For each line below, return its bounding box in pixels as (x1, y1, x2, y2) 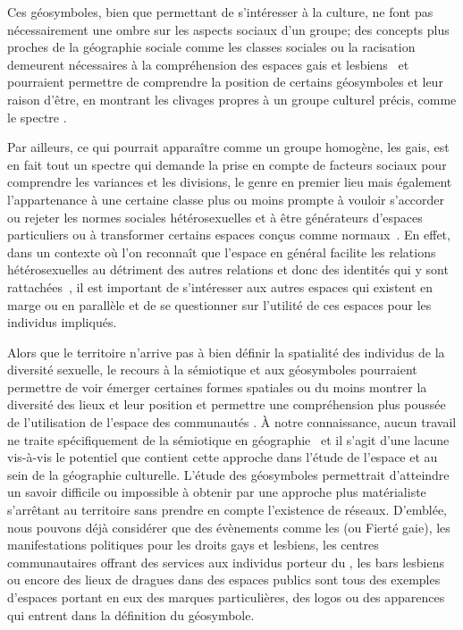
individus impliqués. (7, 313, 117, 332)
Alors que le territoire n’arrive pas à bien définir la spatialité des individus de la (7, 342, 445, 361)
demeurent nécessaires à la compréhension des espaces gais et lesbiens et (7, 55, 409, 73)
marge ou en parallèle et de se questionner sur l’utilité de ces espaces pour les (7, 295, 432, 314)
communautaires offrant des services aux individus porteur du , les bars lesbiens (7, 552, 444, 571)
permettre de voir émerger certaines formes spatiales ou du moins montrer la (7, 377, 427, 396)
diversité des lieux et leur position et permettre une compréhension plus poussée (7, 395, 446, 414)
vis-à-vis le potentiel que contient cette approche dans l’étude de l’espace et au (7, 448, 438, 466)
